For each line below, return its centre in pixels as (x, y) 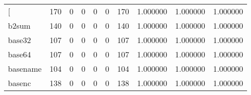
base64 (20, 54)
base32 (20, 40)
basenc (20, 83)
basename (25, 69)
